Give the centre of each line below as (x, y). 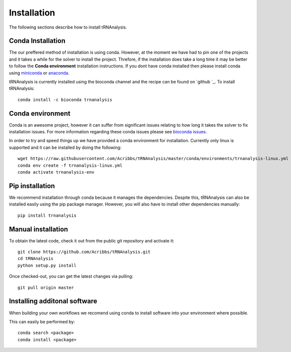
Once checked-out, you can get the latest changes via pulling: (71, 276)
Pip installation (32, 186)
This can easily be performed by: (42, 321)
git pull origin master (46, 288)
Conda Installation (37, 41)
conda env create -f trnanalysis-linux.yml (70, 165)
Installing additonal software (53, 301)
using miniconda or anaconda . (39, 73)
